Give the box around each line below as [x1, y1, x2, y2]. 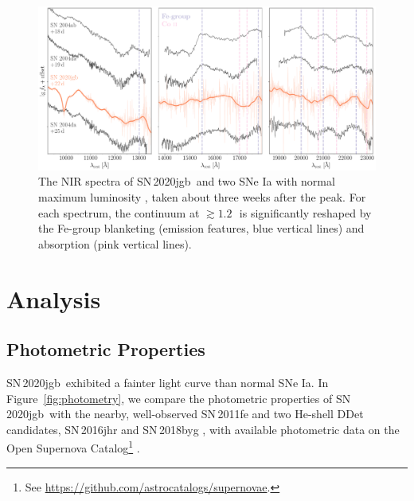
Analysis [6, 282, 101, 315]
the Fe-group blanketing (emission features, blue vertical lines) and [38, 220, 365, 237]
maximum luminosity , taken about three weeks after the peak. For [38, 188, 366, 205]
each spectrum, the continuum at [38, 204, 200, 221]
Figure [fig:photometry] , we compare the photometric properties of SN [6, 389, 351, 406]
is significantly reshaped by [239, 204, 372, 221]
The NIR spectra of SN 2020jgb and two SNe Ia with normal [38, 173, 335, 190]
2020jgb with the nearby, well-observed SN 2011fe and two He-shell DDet [6, 405, 364, 422]
